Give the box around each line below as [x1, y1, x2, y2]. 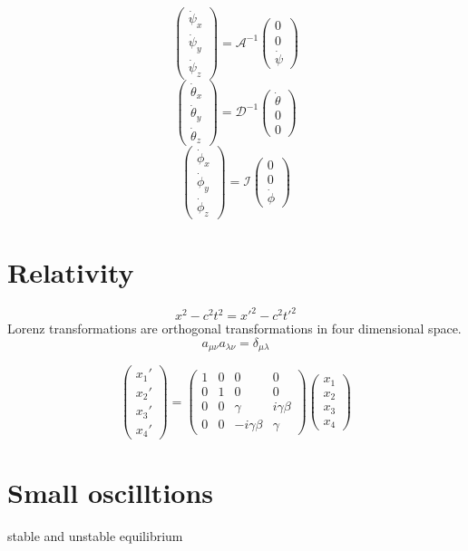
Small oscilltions [7, 474, 214, 511]
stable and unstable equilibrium [7, 527, 183, 546]
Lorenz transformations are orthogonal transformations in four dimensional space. [7, 319, 462, 338]
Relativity [7, 253, 134, 290]
